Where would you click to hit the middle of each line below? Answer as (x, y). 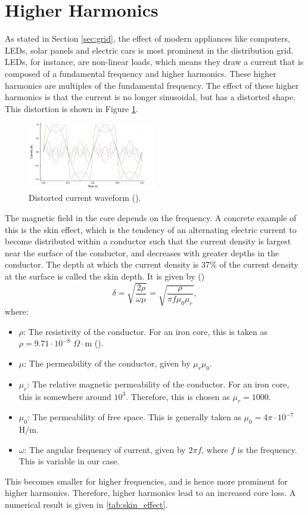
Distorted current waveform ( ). (85, 198)
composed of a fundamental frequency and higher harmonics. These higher (141, 73)
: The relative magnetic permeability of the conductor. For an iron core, (158, 384)
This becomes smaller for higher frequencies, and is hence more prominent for (147, 481)
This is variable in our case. (69, 461)
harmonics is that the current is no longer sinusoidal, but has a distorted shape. (150, 97)
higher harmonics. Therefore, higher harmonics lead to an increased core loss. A (150, 493)
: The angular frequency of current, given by (105, 449)
